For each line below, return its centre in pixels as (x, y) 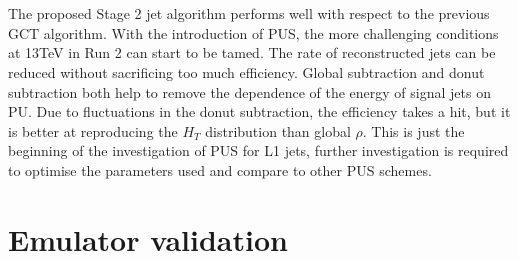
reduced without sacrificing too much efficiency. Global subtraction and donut (246, 71)
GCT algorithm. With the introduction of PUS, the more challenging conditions (253, 32)
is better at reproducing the (93, 130)
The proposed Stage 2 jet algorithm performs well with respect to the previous (249, 13)
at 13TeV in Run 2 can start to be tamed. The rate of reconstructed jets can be (252, 52)
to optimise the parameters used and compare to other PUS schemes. (220, 169)
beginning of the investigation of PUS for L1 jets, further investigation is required (258, 150)
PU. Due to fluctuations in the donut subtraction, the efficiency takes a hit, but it (259, 111)
